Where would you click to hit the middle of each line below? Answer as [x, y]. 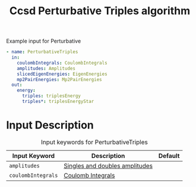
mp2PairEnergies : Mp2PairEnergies [59, 79]
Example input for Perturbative [44, 41]
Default [169, 156]
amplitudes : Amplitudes [46, 68]
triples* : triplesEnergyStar [58, 102]
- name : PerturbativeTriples [42, 52]
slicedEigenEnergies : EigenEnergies [62, 74]
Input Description [50, 125]
